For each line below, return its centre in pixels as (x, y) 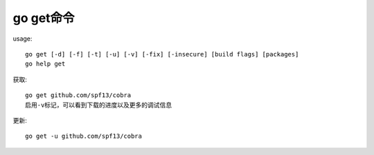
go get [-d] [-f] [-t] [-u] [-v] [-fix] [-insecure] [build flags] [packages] (162, 54)
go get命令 (44, 18)
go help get (45, 64)
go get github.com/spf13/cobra (78, 95)
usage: (23, 39)
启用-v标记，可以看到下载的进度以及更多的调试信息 (99, 105)
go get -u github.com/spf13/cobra (83, 136)
